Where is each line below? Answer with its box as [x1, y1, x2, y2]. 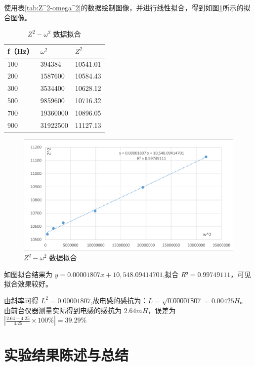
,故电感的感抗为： [90, 295, 148, 305]
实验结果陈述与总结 [4, 345, 129, 365]
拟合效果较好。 [4, 279, 52, 289]
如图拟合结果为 [4, 269, 52, 279]
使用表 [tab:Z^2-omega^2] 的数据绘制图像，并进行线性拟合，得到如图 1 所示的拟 [4, 2, 251, 12]
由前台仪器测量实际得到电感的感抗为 [4, 305, 122, 315]
